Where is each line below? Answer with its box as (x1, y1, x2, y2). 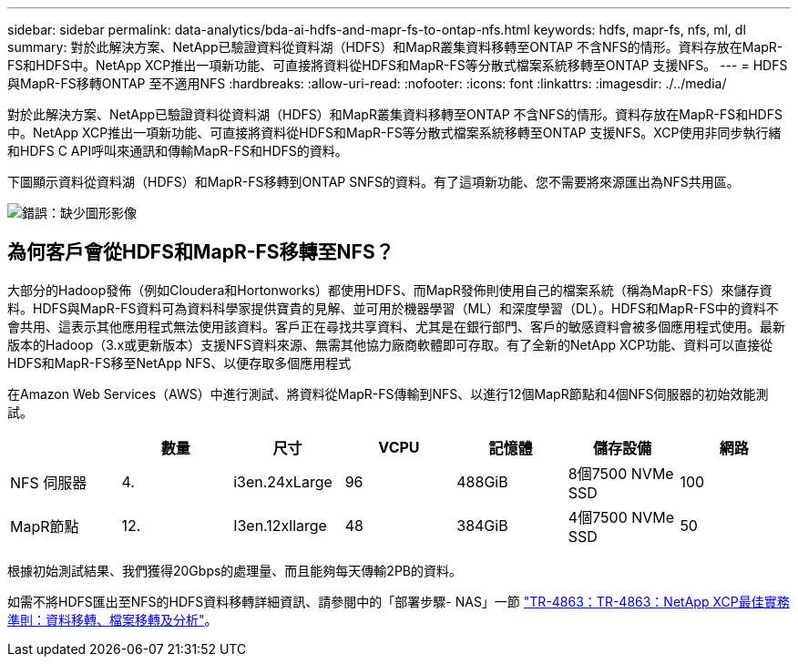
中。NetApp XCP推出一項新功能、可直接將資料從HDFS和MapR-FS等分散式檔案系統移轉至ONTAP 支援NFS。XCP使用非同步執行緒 (7, 125, 782, 140)
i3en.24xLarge (233, 472, 332, 491)
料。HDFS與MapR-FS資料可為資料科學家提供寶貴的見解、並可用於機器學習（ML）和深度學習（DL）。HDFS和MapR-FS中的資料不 (7, 300, 779, 316)
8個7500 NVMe (568, 464, 674, 483)
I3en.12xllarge (233, 516, 327, 535)
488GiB (456, 472, 508, 491)
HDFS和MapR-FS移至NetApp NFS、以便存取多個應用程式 (7, 354, 352, 371)
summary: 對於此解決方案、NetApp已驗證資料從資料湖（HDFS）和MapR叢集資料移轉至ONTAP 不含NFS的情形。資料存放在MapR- (7, 39, 783, 55)
